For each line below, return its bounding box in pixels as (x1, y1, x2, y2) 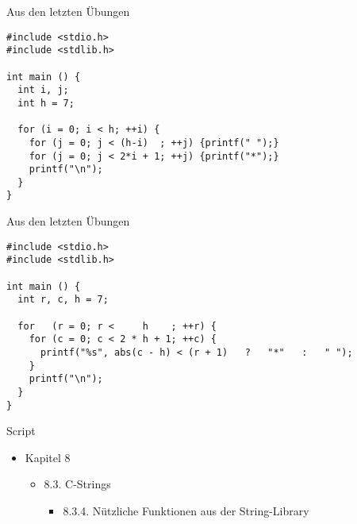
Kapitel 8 (25, 449, 71, 465)
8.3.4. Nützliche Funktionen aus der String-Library (63, 503, 309, 519)
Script (6, 422, 36, 439)
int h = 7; (17, 97, 75, 109)
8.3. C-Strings (44, 476, 111, 492)
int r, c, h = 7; (17, 294, 109, 306)
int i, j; (17, 84, 69, 96)
